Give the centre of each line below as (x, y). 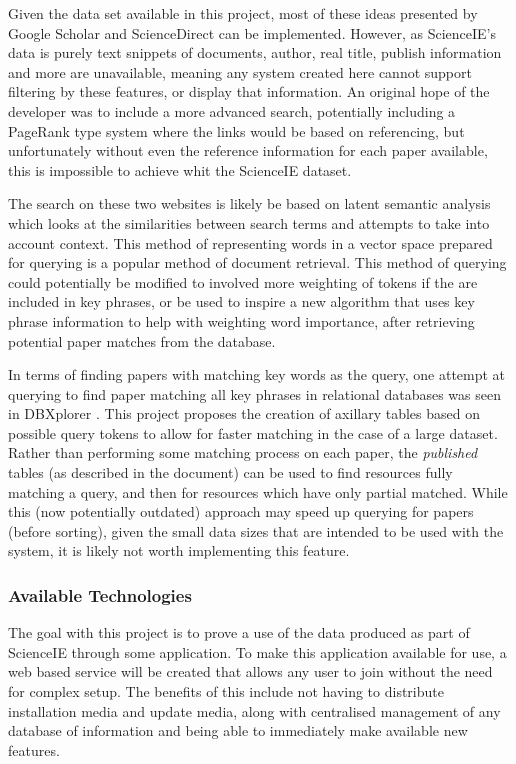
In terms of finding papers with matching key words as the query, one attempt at (257, 374)
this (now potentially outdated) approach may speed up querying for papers (241, 511)
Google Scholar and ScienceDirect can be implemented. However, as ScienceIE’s (252, 32)
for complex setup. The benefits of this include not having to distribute (226, 691)
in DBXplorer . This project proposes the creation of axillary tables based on (244, 413)
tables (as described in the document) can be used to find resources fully (230, 472)
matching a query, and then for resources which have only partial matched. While (258, 491)
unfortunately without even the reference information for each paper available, (248, 150)
